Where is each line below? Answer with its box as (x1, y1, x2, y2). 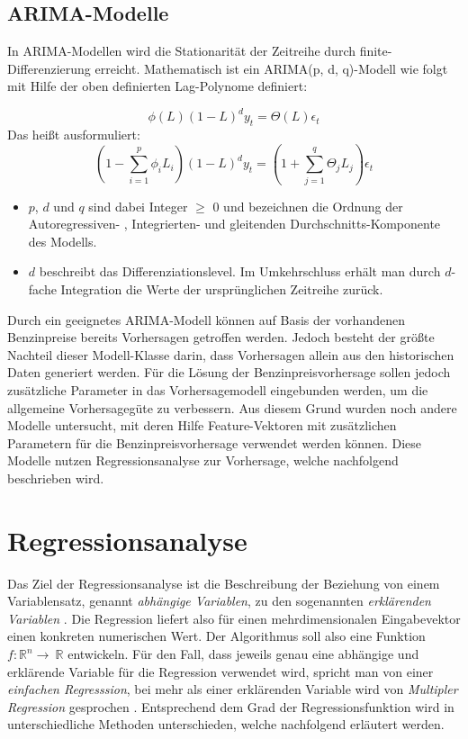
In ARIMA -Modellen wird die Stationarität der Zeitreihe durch (7, 41, 355, 60)
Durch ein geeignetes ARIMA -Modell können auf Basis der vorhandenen (7, 310, 405, 329)
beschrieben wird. (7, 468, 104, 487)
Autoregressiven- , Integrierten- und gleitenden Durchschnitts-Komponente (28, 214, 441, 233)
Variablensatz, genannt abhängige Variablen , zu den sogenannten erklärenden (7, 591, 431, 610)
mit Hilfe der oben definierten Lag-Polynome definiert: (7, 77, 308, 95)
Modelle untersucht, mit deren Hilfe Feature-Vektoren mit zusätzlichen (7, 416, 397, 435)
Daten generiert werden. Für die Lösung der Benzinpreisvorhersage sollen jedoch (7, 363, 451, 382)
